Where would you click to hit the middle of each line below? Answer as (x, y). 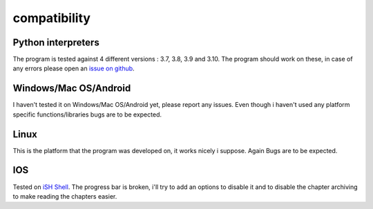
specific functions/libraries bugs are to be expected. (87, 115)
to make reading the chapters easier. (65, 196)
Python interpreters (56, 42)
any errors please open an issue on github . (74, 68)
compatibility (52, 18)
